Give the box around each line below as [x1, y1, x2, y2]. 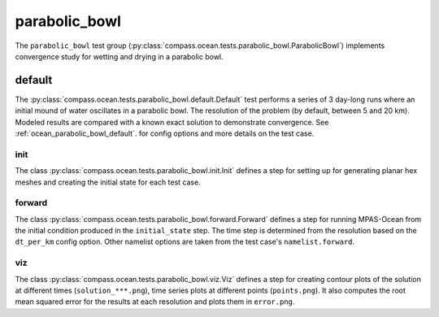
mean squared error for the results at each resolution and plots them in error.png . [15, 297, 295, 306]
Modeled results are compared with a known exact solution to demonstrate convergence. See [15, 117, 329, 127]
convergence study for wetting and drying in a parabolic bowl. [15, 51, 224, 61]
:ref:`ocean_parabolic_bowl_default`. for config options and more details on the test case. [15, 128, 315, 138]
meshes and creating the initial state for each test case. [15, 177, 201, 187]
